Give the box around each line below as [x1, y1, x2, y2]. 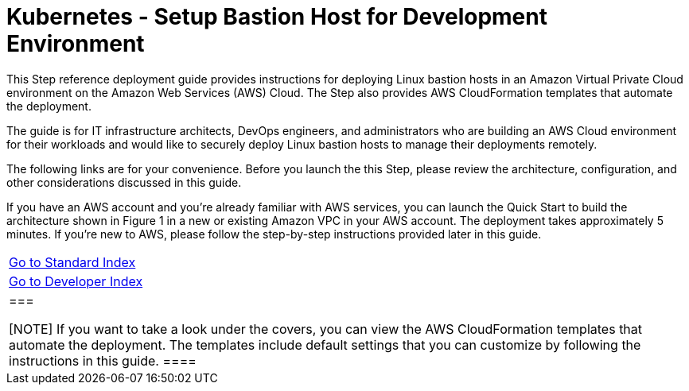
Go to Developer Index [9, 273, 143, 289]
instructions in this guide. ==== [9, 352, 197, 369]
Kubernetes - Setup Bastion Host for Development [6, 3, 547, 30]
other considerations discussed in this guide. [6, 175, 242, 189]
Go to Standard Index [9, 254, 136, 270]
